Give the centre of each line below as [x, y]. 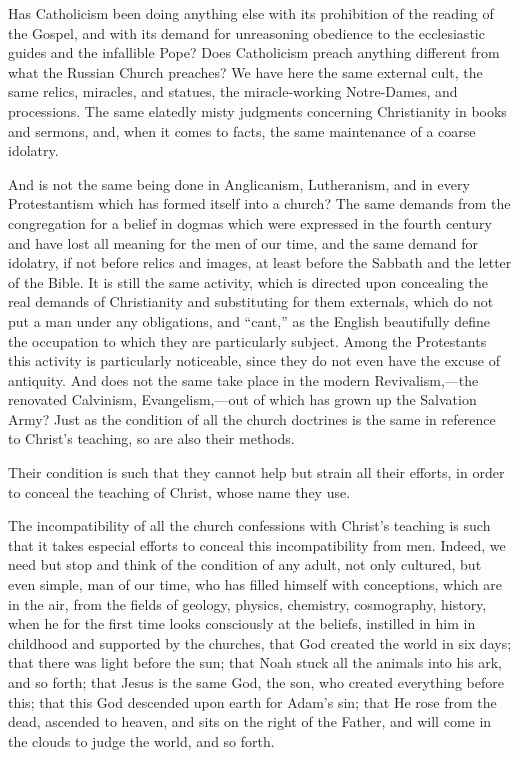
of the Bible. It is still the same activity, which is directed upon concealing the [248, 281]
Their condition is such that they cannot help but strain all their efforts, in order [256, 472]
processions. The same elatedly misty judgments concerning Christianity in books [257, 110]
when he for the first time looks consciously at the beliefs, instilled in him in [242, 623]
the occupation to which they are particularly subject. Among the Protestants [247, 340]
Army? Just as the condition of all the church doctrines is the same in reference [252, 418]
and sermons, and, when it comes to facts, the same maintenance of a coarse [242, 130]
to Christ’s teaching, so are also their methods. [151, 438]
